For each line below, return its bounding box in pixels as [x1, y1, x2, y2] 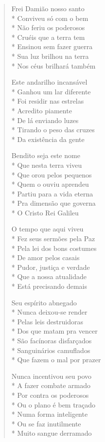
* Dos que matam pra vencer [11, 326, 98, 336]
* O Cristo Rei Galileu [11, 207, 79, 217]
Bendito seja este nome [11, 150, 80, 160]
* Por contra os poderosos [11, 389, 89, 400]
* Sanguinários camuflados [11, 345, 90, 355]
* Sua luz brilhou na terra [11, 51, 89, 61]
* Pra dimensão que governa [11, 198, 96, 208]
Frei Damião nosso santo [11, 3, 85, 13]
